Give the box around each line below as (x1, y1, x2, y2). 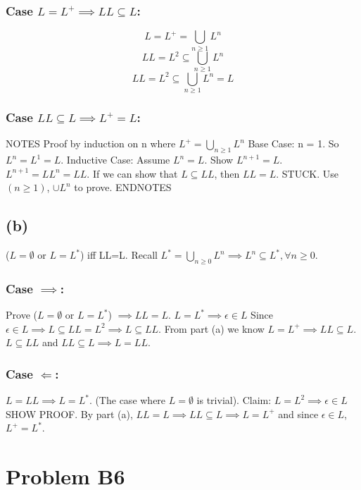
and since (278, 406, 319, 421)
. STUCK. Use (276, 166, 338, 180)
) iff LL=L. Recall (80, 247, 158, 262)
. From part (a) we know (158, 321, 265, 336)
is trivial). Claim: (196, 393, 272, 408)
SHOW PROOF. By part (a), (6, 406, 133, 421)
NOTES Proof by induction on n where (6, 136, 176, 151)
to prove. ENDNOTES (74, 180, 172, 195)
